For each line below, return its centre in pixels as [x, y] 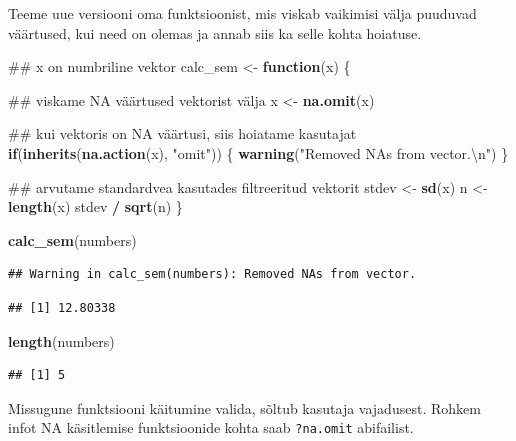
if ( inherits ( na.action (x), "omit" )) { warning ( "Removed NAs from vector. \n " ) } [258, 152]
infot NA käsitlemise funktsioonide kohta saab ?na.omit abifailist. [211, 427]
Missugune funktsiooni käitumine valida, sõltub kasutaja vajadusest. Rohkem [244, 407]
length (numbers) [61, 340]
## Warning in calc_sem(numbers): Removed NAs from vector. [212, 274]
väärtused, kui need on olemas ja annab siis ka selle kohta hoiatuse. [215, 32]
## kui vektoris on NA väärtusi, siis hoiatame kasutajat [182, 133]
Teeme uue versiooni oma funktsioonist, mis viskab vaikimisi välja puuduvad [242, 13]
